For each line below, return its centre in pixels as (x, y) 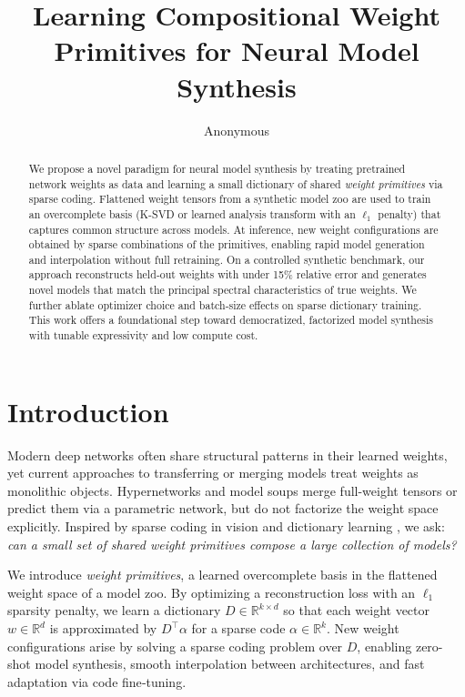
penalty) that (409, 213)
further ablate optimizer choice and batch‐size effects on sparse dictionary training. (225, 304)
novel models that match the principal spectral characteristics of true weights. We (222, 290)
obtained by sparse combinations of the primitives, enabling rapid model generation (227, 244)
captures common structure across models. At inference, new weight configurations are (233, 229)
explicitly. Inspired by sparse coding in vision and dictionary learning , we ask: (226, 526)
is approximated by (103, 628)
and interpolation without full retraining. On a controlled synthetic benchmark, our (227, 259)
